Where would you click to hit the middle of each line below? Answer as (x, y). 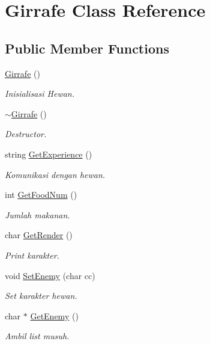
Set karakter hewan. (41, 296)
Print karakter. (32, 255)
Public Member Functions (87, 48)
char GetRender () (39, 235)
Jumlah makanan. (37, 214)
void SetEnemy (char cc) (50, 275)
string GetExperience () (49, 154)
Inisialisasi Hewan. (40, 94)
